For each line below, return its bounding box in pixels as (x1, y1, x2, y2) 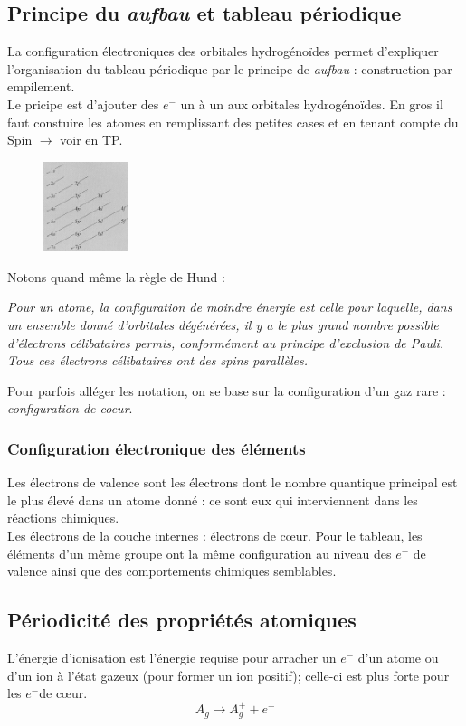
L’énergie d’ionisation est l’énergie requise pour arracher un (7, 647, 337, 666)
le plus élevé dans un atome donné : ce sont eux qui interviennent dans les (7, 490, 418, 509)
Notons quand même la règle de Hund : (7, 267, 225, 286)
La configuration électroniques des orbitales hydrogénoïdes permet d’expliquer (7, 42, 439, 61)
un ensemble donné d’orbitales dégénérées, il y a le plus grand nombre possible (7, 315, 439, 334)
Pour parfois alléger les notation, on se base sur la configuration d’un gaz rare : (7, 381, 446, 400)
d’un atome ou (357, 647, 439, 666)
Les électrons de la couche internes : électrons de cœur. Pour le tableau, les (7, 525, 423, 544)
